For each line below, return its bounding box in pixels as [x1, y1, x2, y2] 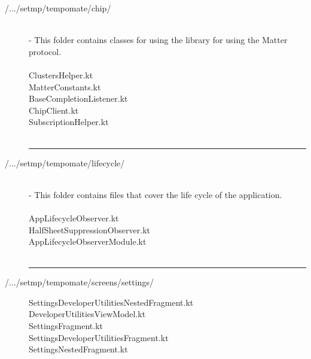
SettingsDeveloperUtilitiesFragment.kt [29, 331, 169, 343]
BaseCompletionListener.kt [29, 92, 128, 105]
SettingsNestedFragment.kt [29, 343, 128, 355]
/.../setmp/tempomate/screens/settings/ [5, 276, 154, 288]
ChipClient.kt [29, 104, 79, 116]
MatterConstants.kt [29, 80, 101, 93]
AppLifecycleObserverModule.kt [29, 235, 147, 248]
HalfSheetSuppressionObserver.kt [29, 223, 150, 236]
